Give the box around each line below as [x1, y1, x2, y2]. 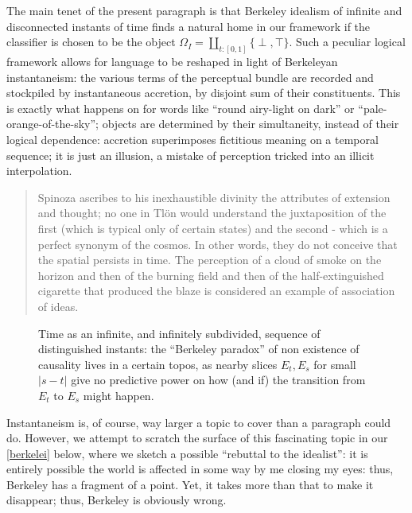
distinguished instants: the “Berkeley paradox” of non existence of [38, 340, 360, 357]
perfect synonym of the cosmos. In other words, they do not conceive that [37, 235, 398, 252]
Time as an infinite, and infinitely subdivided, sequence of [38, 325, 321, 341]
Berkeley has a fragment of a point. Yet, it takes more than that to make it [6, 476, 374, 492]
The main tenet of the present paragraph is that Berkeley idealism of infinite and [6, 2, 402, 18]
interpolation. [6, 162, 72, 179]
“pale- [358, 99, 387, 116]
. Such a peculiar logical [289, 33, 406, 50]
